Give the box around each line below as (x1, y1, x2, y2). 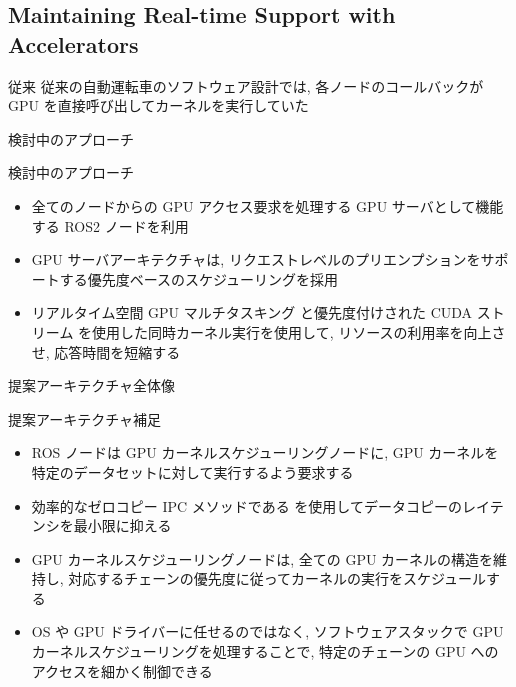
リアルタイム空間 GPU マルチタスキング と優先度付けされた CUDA (31, 302, 473, 323)
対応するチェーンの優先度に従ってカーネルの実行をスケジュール (68, 568, 486, 589)
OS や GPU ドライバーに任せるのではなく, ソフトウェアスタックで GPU (31, 621, 504, 642)
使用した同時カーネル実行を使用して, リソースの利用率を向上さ (92, 321, 506, 342)
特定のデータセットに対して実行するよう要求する (31, 461, 354, 482)
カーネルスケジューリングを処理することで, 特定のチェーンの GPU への (31, 641, 499, 662)
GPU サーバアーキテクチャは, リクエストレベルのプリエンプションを (31, 249, 481, 270)
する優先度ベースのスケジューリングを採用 (59, 268, 339, 289)
